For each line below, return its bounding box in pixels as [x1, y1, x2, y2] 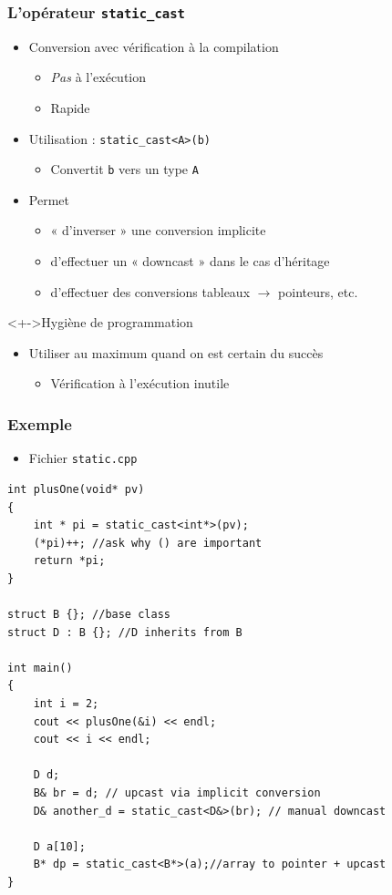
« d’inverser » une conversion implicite [50, 221, 266, 240]
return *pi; [33, 554, 106, 568]
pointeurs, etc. [278, 282, 358, 301]
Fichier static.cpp [28, 448, 138, 468]
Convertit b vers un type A [50, 159, 199, 179]
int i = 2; [33, 697, 99, 711]
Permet [28, 190, 69, 209]
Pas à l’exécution [50, 67, 147, 87]
